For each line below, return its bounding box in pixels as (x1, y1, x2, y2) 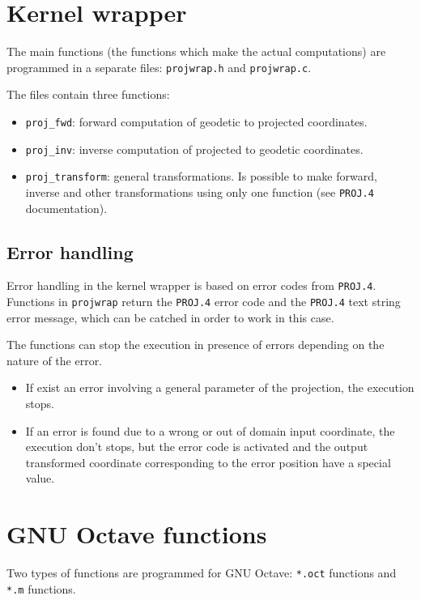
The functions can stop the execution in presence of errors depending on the (6, 336, 385, 353)
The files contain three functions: (6, 86, 170, 103)
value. (25, 470, 55, 487)
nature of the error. (6, 351, 103, 368)
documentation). (25, 199, 108, 216)
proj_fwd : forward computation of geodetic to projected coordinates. (25, 113, 368, 130)
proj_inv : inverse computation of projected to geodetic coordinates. (25, 140, 364, 157)
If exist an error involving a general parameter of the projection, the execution (25, 379, 415, 396)
